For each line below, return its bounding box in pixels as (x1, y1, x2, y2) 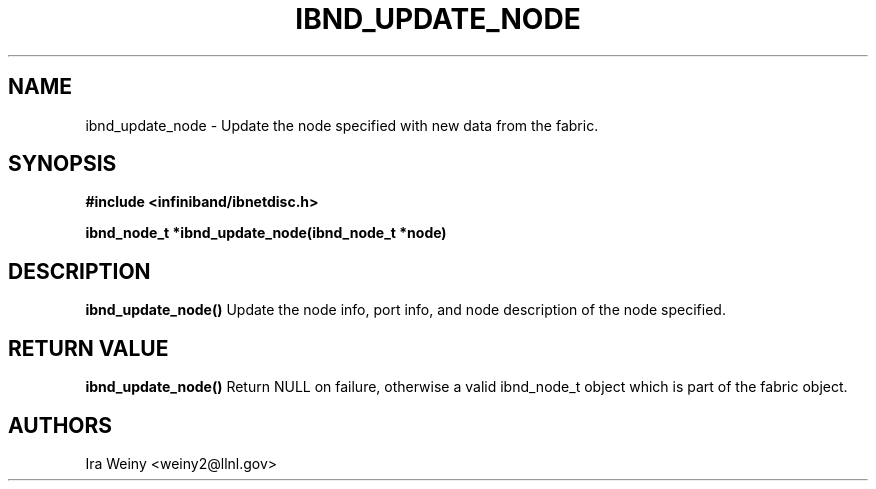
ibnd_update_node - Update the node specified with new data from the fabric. (85, 116, 599, 134)
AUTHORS (8, 412, 113, 438)
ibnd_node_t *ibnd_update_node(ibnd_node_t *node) (85, 224, 447, 242)
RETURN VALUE (8, 335, 169, 361)
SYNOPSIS (8, 151, 117, 177)
